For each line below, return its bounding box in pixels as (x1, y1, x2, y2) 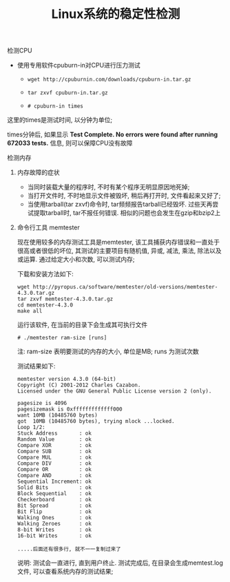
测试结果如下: (17, 362, 56, 371)
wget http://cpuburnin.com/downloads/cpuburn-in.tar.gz (27, 76, 191, 83)
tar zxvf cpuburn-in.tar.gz (27, 90, 108, 96)
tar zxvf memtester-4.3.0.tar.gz (17, 295, 114, 303)
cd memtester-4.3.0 (17, 302, 74, 309)
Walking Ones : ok (17, 515, 92, 521)
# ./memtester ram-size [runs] (17, 335, 107, 342)
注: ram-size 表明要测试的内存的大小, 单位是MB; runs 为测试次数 (17, 347, 200, 355)
